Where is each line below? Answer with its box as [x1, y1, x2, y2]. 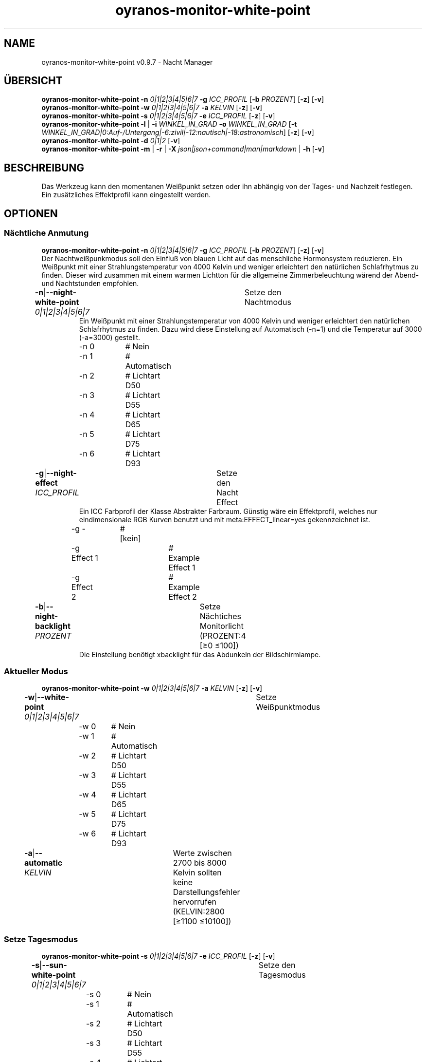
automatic [24, 858, 63, 868]
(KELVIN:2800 [173, 907, 225, 917]
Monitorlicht [199, 621, 244, 631]
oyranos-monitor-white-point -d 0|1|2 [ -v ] [41, 136, 180, 145]
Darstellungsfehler [173, 887, 240, 897]
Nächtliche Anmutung [4, 228, 89, 238]
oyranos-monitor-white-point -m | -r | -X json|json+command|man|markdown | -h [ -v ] [41, 145, 324, 153]
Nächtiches [199, 611, 241, 621]
